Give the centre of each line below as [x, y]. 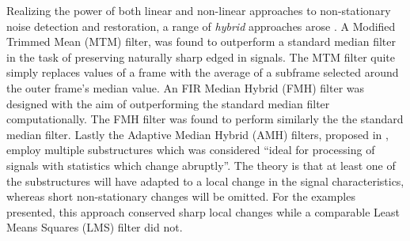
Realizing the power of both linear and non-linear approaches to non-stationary [199, 10]
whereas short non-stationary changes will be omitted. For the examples [181, 196]
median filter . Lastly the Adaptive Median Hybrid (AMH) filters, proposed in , [197, 134]
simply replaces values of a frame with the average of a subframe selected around [203, 72]
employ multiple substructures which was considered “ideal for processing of [191, 150]
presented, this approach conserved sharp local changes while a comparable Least [203, 211]
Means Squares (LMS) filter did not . [95, 227]
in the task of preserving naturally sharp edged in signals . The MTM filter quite [201, 56]
